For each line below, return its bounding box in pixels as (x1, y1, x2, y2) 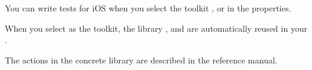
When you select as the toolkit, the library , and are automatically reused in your (5, 22, 308, 34)
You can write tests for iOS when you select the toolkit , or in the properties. (5, 2, 291, 14)
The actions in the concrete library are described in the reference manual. (5, 53, 278, 66)
